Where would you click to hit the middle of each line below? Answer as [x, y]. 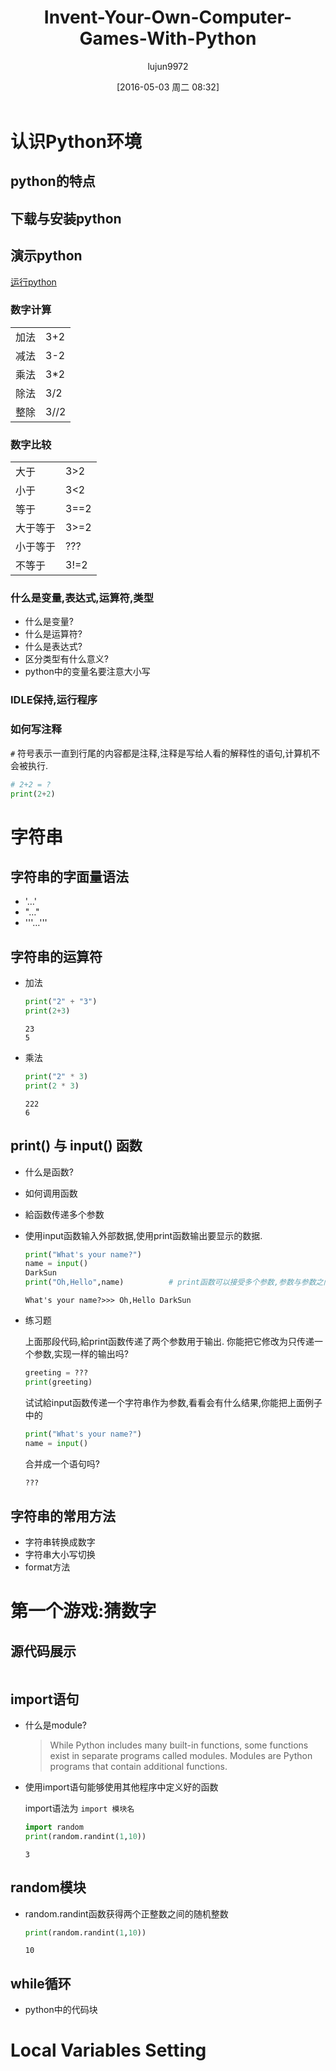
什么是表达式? [53, 647]
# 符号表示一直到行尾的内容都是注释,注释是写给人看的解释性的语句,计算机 [161, 753]
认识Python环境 [76, 141]
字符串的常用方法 [63, 1516]
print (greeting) [58, 1382]
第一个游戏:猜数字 [83, 1611]
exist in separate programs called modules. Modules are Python [181, 1756]
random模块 [48, 1887]
